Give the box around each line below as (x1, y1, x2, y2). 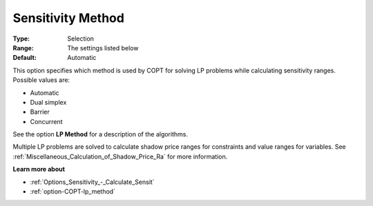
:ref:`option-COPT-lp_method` (30, 187, 115, 196)
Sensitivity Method (12, 10, 124, 25)
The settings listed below (67, 43, 139, 52)
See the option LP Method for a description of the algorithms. (12, 130, 188, 138)
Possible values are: (12, 76, 70, 84)
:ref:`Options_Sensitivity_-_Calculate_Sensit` (30, 178, 155, 186)
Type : (12, 34, 30, 43)
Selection (67, 34, 95, 43)
